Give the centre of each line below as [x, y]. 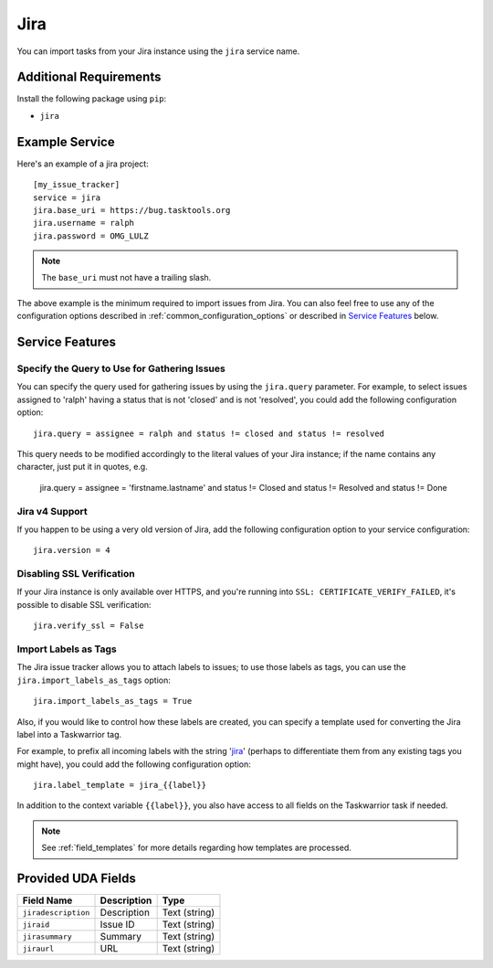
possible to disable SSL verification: [84, 604]
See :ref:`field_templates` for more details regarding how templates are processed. [196, 848]
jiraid [36, 925]
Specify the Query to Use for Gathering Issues [121, 368]
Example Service [66, 142]
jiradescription [56, 913]
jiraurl [38, 948]
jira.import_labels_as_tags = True [113, 701]
